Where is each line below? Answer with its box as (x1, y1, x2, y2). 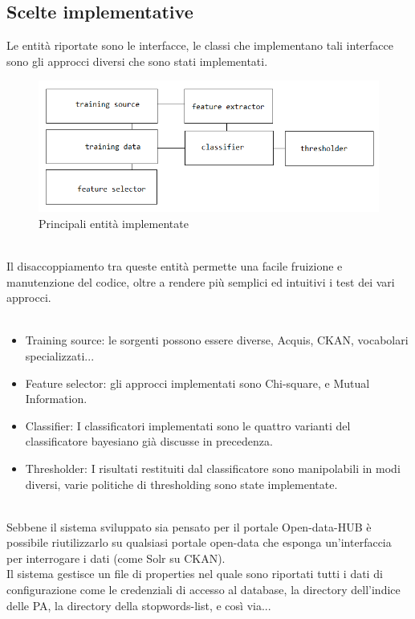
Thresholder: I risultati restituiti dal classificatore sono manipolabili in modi (25, 459, 401, 476)
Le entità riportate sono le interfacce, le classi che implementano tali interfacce (6, 37, 393, 54)
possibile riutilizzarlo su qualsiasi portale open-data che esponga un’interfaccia (6, 534, 392, 551)
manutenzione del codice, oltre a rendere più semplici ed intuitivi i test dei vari (6, 273, 395, 290)
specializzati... (25, 347, 95, 364)
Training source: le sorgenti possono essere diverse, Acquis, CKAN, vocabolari (25, 332, 409, 348)
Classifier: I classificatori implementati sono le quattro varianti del (25, 417, 351, 434)
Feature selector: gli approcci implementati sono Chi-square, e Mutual (25, 374, 370, 391)
